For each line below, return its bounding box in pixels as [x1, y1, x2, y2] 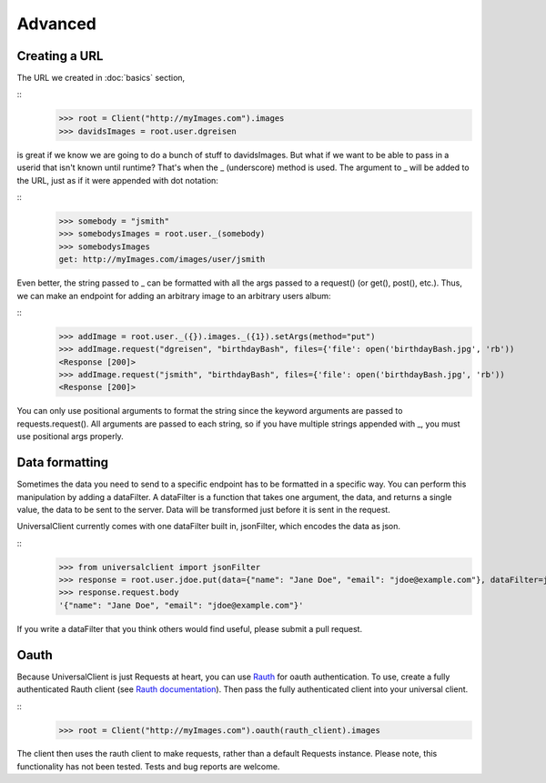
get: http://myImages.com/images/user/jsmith [58, 255, 266, 265]
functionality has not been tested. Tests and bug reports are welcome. [16, 760, 280, 772]
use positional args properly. [16, 431, 125, 442]
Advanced [16, 14, 97, 34]
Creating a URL [16, 48, 104, 64]
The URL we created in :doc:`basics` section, [16, 73, 186, 84]
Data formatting [16, 455, 109, 470]
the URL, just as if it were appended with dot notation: [16, 175, 218, 186]
